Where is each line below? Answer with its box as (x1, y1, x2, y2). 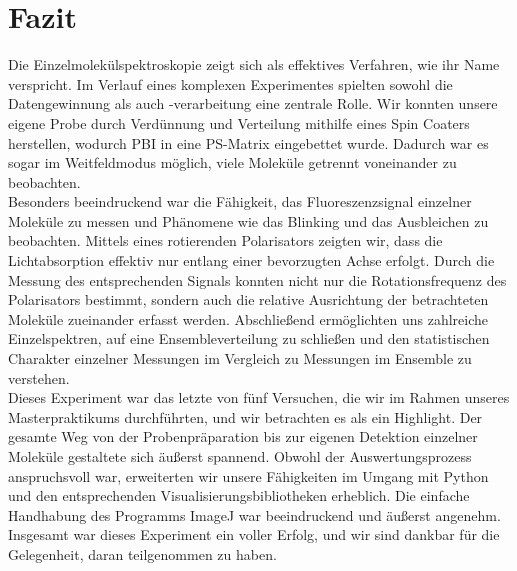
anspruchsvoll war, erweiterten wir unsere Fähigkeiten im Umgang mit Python (8, 465, 489, 486)
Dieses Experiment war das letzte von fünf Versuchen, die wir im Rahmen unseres (8, 387, 510, 408)
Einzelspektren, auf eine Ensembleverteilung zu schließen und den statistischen (8, 328, 490, 349)
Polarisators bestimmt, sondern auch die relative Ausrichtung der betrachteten (8, 289, 489, 310)
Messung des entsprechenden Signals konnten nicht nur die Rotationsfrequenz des (8, 269, 507, 290)
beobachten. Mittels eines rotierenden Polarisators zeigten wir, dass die (8, 230, 443, 251)
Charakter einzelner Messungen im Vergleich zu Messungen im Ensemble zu (8, 348, 472, 369)
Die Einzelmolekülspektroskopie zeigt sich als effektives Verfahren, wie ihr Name (8, 54, 500, 75)
